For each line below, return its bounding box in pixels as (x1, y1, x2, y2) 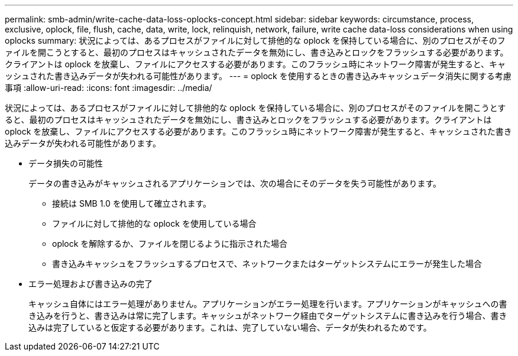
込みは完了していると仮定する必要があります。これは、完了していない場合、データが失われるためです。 (28, 322, 432, 332)
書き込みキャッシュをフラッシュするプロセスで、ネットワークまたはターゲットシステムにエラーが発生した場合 (52, 259, 483, 269)
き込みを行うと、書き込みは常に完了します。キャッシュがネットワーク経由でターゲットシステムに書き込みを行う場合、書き (28, 311, 507, 321)
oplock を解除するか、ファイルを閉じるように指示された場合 (52, 239, 288, 249)
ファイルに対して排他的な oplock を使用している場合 (52, 218, 257, 228)
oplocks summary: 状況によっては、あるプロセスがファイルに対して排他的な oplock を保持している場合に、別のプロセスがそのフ (5, 35, 506, 45)
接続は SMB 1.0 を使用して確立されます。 (52, 198, 211, 208)
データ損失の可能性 (28, 158, 103, 168)
